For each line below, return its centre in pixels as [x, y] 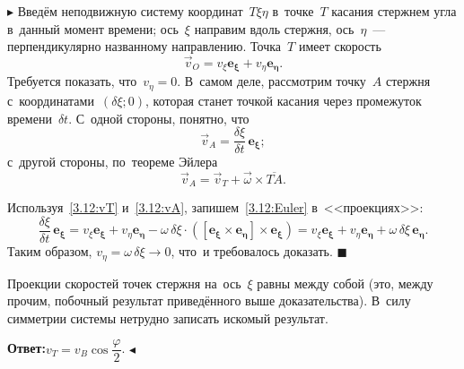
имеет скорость [340, 46]
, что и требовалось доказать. [252, 251]
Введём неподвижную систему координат [130, 11]
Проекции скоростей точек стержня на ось [124, 283]
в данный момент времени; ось [93, 28]
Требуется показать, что [72, 81]
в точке [293, 11]
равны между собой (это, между [345, 283]
